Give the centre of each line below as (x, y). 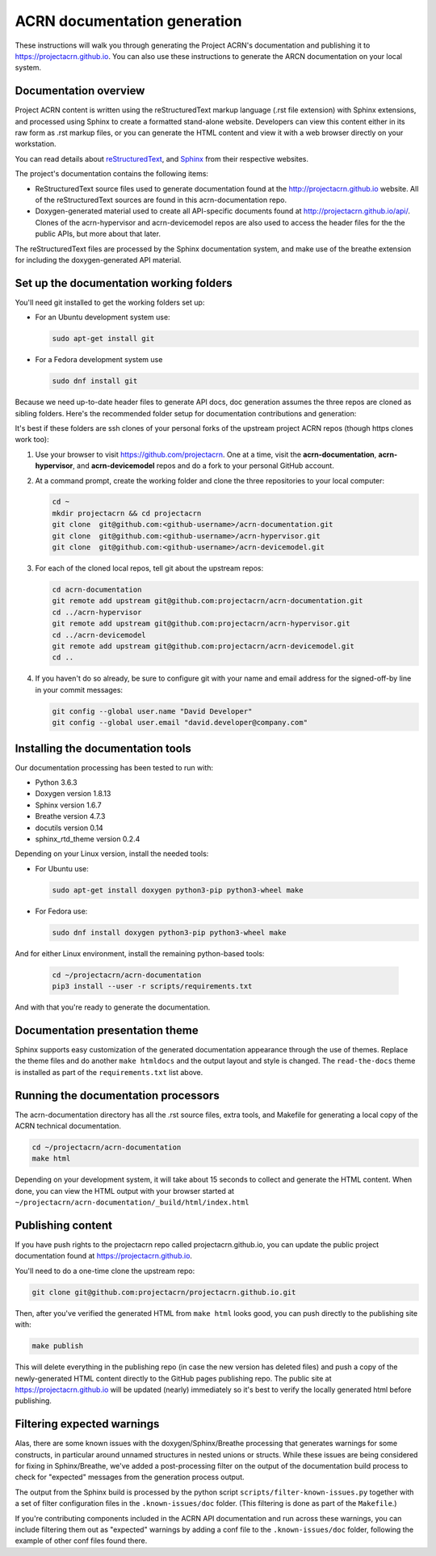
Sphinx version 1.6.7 (68, 805)
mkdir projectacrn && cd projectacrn (127, 513)
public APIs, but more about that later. (98, 234)
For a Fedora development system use (99, 360)
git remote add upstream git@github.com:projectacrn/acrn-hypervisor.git (201, 624)
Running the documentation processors (117, 1095)
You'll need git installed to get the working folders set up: (110, 302)
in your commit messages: (79, 689)
